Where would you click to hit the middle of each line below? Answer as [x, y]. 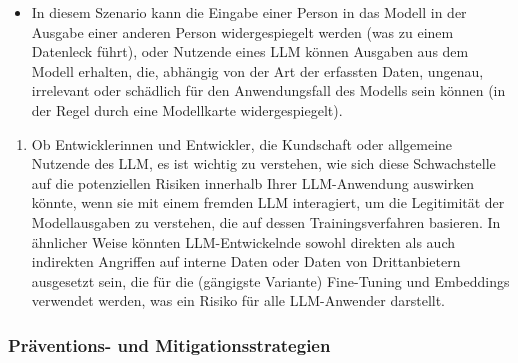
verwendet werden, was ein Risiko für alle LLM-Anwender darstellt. [238, 300]
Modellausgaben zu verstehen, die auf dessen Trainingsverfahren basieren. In [266, 221]
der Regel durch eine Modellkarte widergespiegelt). [187, 109]
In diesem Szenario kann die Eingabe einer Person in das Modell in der [249, 12]
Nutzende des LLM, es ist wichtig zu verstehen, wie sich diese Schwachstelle [263, 163]
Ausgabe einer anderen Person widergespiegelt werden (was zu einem [242, 31]
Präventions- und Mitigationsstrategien [169, 344]
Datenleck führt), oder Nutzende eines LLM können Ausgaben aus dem [250, 51]
